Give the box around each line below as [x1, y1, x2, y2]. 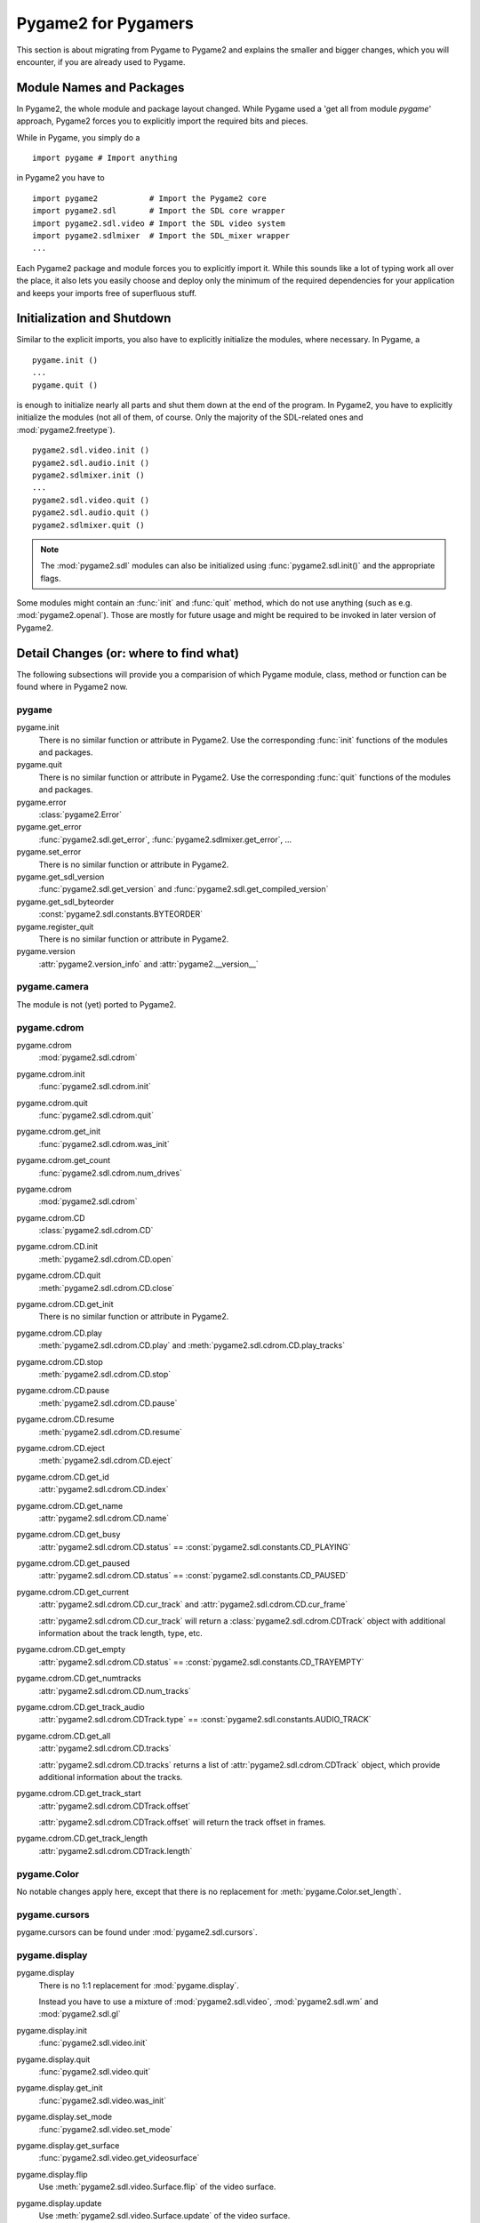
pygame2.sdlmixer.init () [32, 469, 146, 480]
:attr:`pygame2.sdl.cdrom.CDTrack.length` [38, 1845, 193, 1856]
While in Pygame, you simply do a [16, 132, 140, 142]
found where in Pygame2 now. [16, 681, 128, 693]
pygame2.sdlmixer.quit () [32, 520, 146, 530]
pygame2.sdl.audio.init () [32, 458, 150, 468]
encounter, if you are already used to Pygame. [16, 56, 186, 67]
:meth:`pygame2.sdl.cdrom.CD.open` [38, 1254, 173, 1264]
